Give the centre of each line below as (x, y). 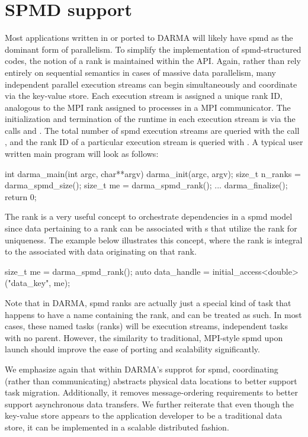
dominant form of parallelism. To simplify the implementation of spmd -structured (153, 49)
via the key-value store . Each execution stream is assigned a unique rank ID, (144, 96)
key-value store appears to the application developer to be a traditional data (144, 415)
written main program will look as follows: (82, 154)
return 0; (21, 196)
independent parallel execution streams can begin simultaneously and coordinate (151, 84)
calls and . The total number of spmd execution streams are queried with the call (152, 130)
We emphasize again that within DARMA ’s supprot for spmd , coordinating (142, 369)
